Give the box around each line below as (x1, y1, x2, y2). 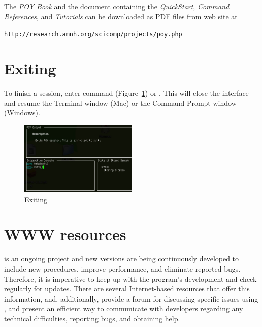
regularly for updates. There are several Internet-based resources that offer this (4, 283, 250, 294)
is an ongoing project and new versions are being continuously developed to (4, 253, 239, 264)
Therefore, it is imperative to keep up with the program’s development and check (4, 273, 257, 284)
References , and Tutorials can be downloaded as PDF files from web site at (4, 11, 238, 21)
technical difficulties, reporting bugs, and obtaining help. (4, 313, 180, 323)
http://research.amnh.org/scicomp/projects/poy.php (4, 31, 182, 38)
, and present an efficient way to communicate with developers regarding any (4, 303, 243, 314)
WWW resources (4, 224, 126, 245)
